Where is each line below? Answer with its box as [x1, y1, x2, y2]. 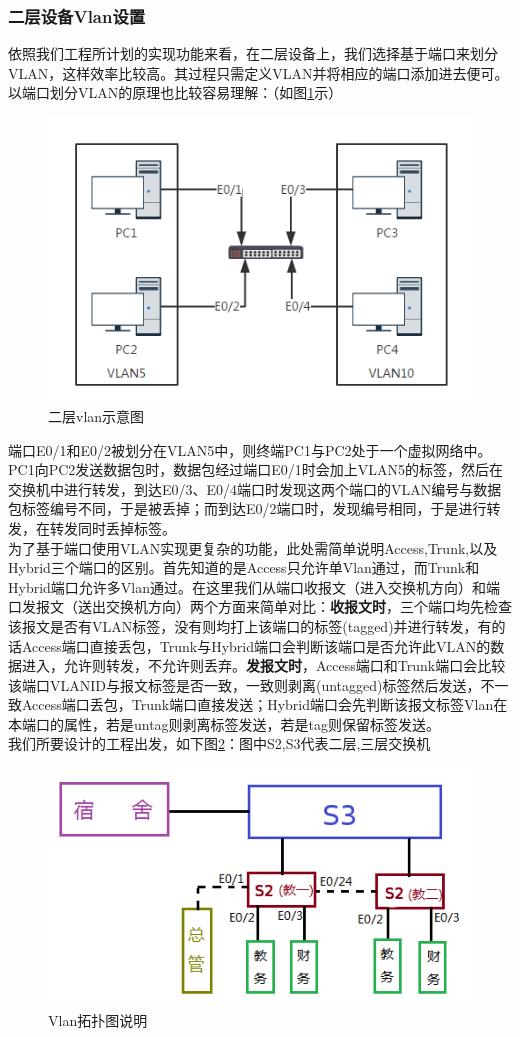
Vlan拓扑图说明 [48, 1010, 148, 1031]
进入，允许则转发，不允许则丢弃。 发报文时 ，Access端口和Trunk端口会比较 [21, 655, 506, 676]
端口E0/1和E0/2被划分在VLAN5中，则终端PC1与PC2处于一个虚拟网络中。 [8, 439, 492, 460]
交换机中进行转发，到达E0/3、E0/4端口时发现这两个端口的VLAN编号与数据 [8, 478, 502, 499]
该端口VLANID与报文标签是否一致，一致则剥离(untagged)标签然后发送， [8, 674, 481, 695]
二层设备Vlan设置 [8, 3, 146, 28]
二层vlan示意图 [48, 405, 145, 426]
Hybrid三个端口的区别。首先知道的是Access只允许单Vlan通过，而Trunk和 [8, 557, 480, 578]
